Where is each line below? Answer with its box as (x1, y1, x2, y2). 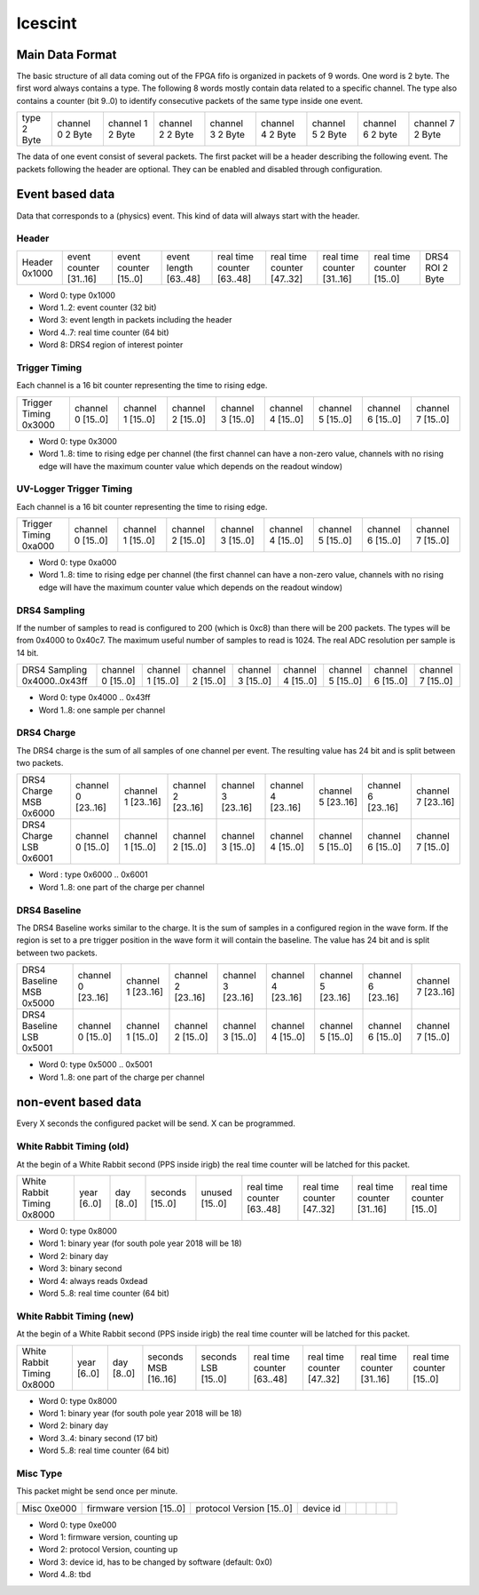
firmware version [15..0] (86, 1502, 186, 1514)
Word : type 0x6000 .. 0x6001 (38, 869, 148, 880)
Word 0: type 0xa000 (38, 557, 117, 568)
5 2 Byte (311, 129, 348, 141)
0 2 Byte (57, 129, 93, 141)
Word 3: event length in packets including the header (38, 315, 232, 325)
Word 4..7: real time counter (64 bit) (38, 327, 169, 338)
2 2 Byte (158, 129, 194, 141)
